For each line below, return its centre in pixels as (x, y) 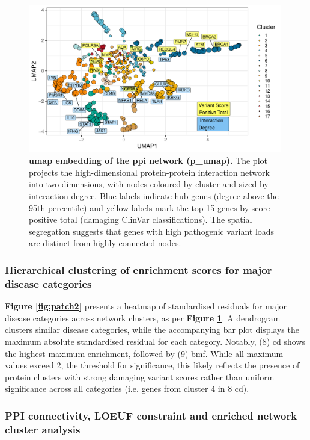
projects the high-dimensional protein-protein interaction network (149, 172)
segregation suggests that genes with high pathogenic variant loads (152, 231)
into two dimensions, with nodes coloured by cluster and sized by (149, 184)
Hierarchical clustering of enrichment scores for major (138, 269)
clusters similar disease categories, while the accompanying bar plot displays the (152, 330)
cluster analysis (43, 429)
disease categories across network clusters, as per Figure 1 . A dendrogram (143, 318)
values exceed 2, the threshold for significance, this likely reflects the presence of (152, 365)
